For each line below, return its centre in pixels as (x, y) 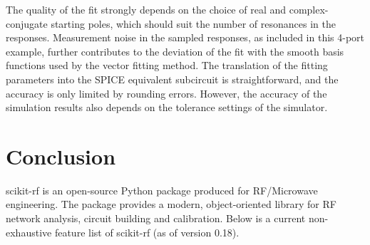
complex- (309, 9)
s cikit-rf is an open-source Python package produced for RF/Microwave (162, 190)
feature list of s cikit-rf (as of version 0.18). (147, 232)
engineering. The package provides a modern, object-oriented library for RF (171, 204)
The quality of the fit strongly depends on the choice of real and (146, 9)
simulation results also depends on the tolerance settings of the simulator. (167, 107)
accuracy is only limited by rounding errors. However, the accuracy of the (166, 93)
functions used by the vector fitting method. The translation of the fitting (167, 65)
